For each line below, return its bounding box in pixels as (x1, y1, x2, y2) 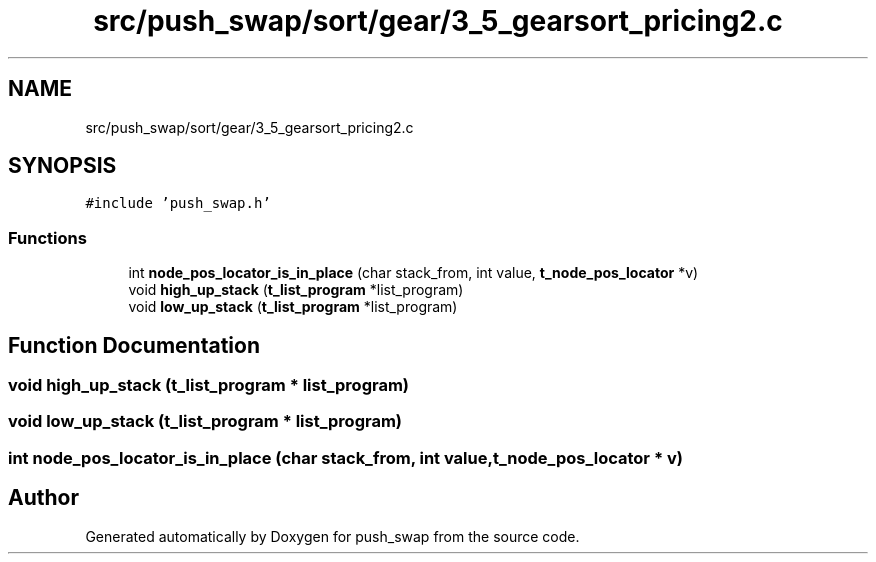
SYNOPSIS (8, 153, 117, 179)
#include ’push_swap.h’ (85, 195, 271, 212)
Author (8, 485, 79, 511)
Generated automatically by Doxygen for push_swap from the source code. (85, 527, 580, 545)
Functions (8, 227, 87, 248)
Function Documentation (8, 332, 260, 358)
